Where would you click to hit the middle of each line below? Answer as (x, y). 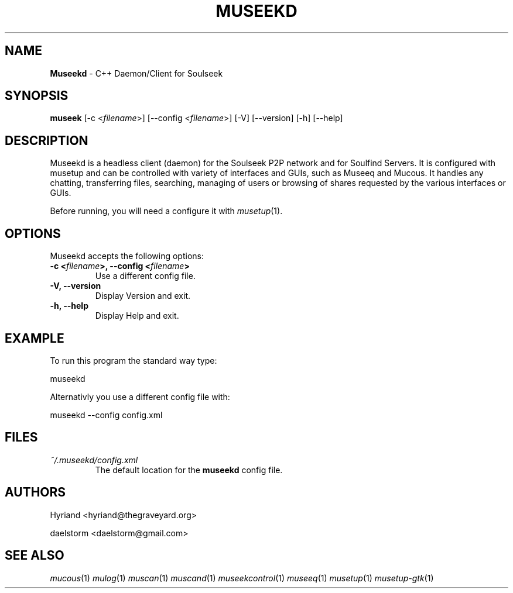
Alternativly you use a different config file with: (140, 397)
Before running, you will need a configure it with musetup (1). (166, 211)
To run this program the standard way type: (134, 360)
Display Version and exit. (143, 296)
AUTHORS (35, 492)
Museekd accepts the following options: (127, 256)
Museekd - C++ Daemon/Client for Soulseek (136, 73)
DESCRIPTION (47, 140)
